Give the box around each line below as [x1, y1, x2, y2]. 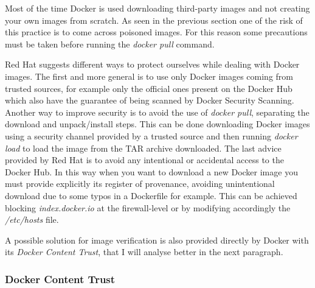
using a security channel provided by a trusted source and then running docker [5, 129, 298, 142]
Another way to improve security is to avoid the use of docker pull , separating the [5, 105, 310, 118]
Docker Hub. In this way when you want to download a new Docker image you [5, 165, 298, 178]
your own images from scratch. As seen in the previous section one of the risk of [5, 13, 303, 26]
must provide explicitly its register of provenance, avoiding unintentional [5, 177, 275, 190]
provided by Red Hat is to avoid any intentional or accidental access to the [5, 153, 284, 166]
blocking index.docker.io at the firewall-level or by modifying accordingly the [5, 201, 291, 214]
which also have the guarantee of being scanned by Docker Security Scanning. [5, 94, 294, 107]
